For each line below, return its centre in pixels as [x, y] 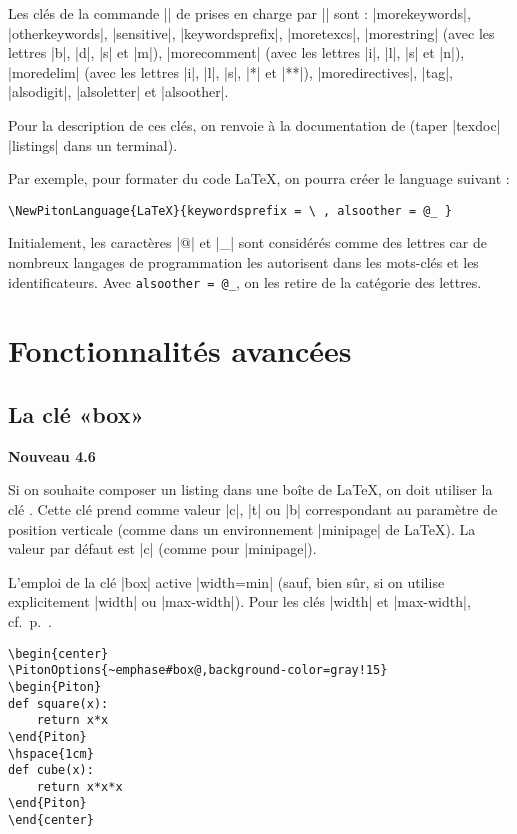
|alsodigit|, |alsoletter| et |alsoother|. [118, 91]
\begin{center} [58, 653]
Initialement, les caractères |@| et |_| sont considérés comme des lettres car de [247, 242]
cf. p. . [30, 620]
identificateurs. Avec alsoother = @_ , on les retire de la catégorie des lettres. [245, 281]
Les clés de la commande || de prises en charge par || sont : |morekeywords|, [239, 13]
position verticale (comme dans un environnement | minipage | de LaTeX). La [242, 528]
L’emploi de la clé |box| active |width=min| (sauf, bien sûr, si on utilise [226, 581]
